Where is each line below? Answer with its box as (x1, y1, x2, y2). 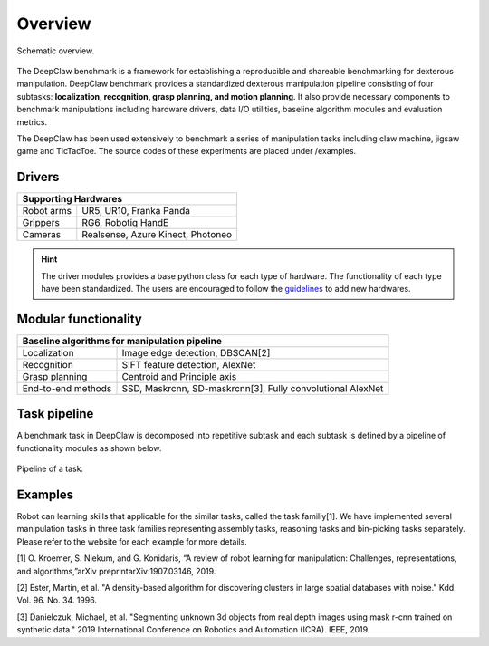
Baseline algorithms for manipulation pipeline (22, 334, 222, 347)
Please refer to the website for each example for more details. (16, 535, 248, 547)
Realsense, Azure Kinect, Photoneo (81, 228, 233, 241)
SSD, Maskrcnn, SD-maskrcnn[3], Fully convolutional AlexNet (121, 381, 384, 394)
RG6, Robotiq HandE (81, 217, 169, 229)
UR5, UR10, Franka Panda (81, 205, 190, 217)
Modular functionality (16, 311, 142, 326)
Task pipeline (16, 406, 94, 421)
